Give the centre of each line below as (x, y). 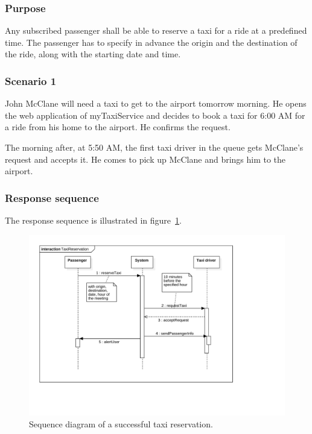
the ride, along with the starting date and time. (93, 54)
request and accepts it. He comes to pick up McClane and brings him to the (145, 159)
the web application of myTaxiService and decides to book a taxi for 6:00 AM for (155, 115)
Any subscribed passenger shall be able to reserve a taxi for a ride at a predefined (156, 30)
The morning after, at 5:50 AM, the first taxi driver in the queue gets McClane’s (154, 147)
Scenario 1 (31, 80)
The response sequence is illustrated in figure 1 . (93, 220)
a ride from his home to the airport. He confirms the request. (118, 127)
